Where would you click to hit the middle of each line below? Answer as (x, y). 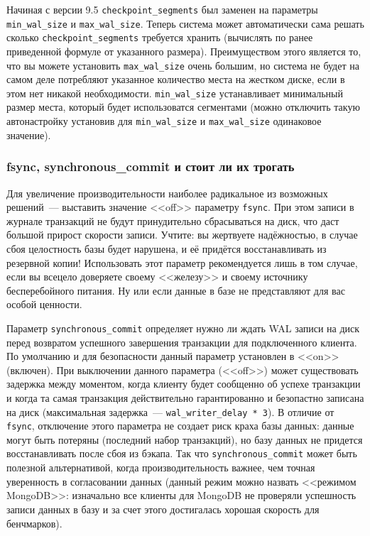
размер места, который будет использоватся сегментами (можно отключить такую (183, 107)
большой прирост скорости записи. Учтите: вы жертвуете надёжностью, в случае (182, 235)
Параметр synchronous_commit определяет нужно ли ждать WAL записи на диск (183, 328)
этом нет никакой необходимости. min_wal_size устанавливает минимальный (175, 93)
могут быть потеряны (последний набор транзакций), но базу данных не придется (185, 439)
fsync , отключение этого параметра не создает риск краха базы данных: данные (180, 426)
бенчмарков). (34, 523)
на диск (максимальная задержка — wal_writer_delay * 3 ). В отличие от (170, 411)
